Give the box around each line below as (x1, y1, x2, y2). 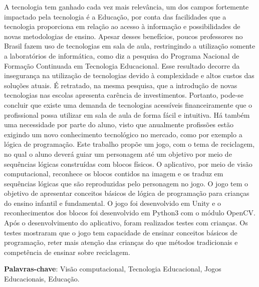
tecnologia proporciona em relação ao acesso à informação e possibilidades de (4, 21, 240, 32)
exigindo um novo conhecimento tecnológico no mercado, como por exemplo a (4, 129, 242, 139)
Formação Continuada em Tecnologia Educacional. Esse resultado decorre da (4, 60, 240, 71)
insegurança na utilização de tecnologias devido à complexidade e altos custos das (4, 70, 254, 81)
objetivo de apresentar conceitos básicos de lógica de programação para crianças (4, 188, 249, 198)
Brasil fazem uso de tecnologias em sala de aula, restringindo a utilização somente (4, 41, 255, 51)
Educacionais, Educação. (4, 273, 80, 284)
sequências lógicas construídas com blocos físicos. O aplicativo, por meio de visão (4, 158, 252, 169)
